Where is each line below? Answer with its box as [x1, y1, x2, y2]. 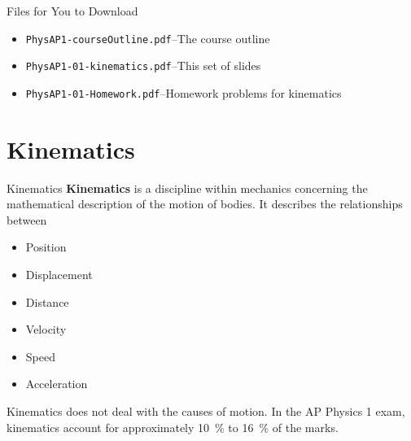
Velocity [25, 321, 67, 338]
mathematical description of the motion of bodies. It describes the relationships [7, 195, 403, 212]
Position [25, 238, 67, 255]
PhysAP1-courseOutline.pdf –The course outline [25, 29, 270, 46]
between [7, 211, 47, 228]
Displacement [25, 266, 93, 283]
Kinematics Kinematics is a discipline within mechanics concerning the [7, 179, 368, 196]
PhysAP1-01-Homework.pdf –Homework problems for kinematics [25, 84, 342, 101]
